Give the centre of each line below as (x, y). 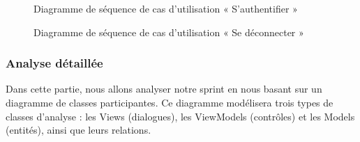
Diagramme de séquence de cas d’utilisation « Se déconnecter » (169, 32)
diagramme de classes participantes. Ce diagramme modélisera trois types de (170, 102)
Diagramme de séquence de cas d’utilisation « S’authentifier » (166, 8)
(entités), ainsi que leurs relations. (78, 130)
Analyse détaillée (54, 63)
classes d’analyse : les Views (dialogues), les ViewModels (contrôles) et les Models (180, 116)
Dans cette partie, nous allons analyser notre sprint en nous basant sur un (164, 89)
